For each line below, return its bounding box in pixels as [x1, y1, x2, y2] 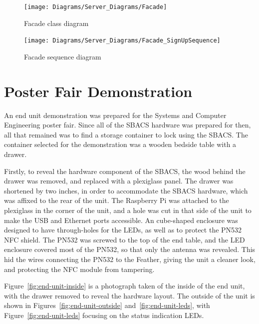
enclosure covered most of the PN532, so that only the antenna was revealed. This [4, 244, 256, 254]
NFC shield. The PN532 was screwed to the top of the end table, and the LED [4, 234, 245, 244]
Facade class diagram [24, 17, 89, 28]
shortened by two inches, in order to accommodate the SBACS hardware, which [4, 185, 248, 195]
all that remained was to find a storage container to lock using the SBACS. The [4, 129, 248, 139]
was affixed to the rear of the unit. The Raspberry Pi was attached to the [4, 195, 229, 205]
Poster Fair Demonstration [4, 80, 193, 101]
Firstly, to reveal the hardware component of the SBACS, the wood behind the [4, 165, 246, 176]
